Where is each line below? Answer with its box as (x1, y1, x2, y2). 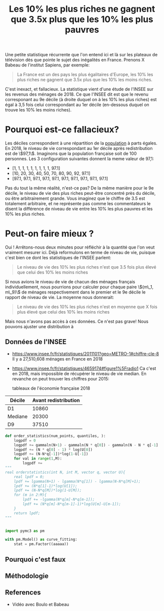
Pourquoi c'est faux (5, 555, 66, 564)
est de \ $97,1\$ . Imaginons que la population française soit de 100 (5, 150, 137, 157)
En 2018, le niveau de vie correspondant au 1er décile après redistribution (5, 146, 153, 151)
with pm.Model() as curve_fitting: (5, 537, 78, 542)
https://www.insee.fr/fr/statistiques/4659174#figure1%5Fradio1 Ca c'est (12, 365, 156, 371)
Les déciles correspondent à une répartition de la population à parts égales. (5, 140, 158, 146)
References (5, 589, 41, 597)
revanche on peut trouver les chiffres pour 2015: (12, 376, 110, 381)
